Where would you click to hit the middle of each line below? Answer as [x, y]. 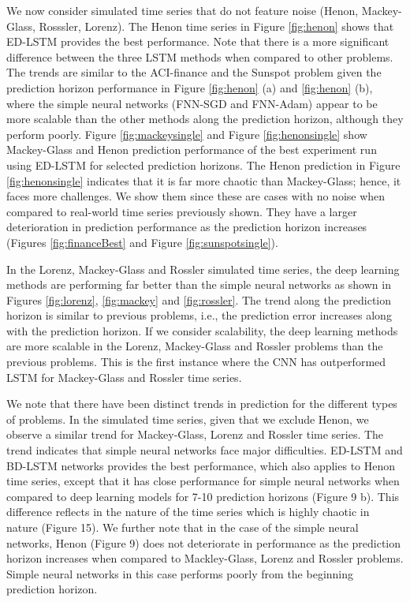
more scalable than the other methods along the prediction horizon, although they [205, 119]
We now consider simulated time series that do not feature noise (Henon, [183, 10]
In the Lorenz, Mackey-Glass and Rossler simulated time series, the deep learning [203, 269]
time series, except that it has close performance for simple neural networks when [203, 481]
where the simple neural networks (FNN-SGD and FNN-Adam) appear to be [192, 103]
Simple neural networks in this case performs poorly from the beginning [180, 573]
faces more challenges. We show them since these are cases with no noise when [196, 196]
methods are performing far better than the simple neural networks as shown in [199, 284]
